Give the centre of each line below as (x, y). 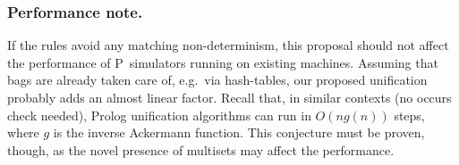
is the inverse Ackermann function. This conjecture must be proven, (239, 132)
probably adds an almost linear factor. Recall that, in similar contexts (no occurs (229, 97)
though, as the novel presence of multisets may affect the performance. (201, 149)
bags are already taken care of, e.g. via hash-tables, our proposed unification (217, 80)
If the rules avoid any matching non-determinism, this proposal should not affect (228, 45)
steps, (409, 115)
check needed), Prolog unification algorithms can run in (159, 115)
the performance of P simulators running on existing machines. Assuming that (223, 62)
